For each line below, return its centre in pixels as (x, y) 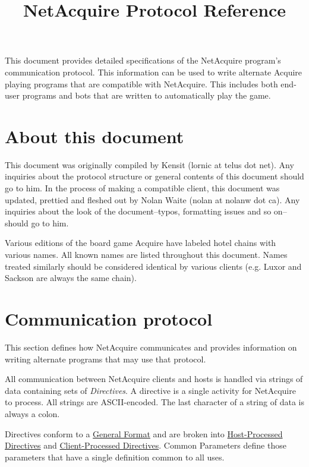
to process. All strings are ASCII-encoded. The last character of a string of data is (154, 402)
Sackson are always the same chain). (71, 278)
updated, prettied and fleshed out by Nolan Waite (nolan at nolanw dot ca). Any (152, 199)
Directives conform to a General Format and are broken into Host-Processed (144, 433)
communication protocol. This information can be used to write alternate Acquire (154, 72)
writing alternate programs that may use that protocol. (105, 359)
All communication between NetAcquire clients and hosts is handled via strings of (154, 379)
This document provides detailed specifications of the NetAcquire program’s (143, 60)
